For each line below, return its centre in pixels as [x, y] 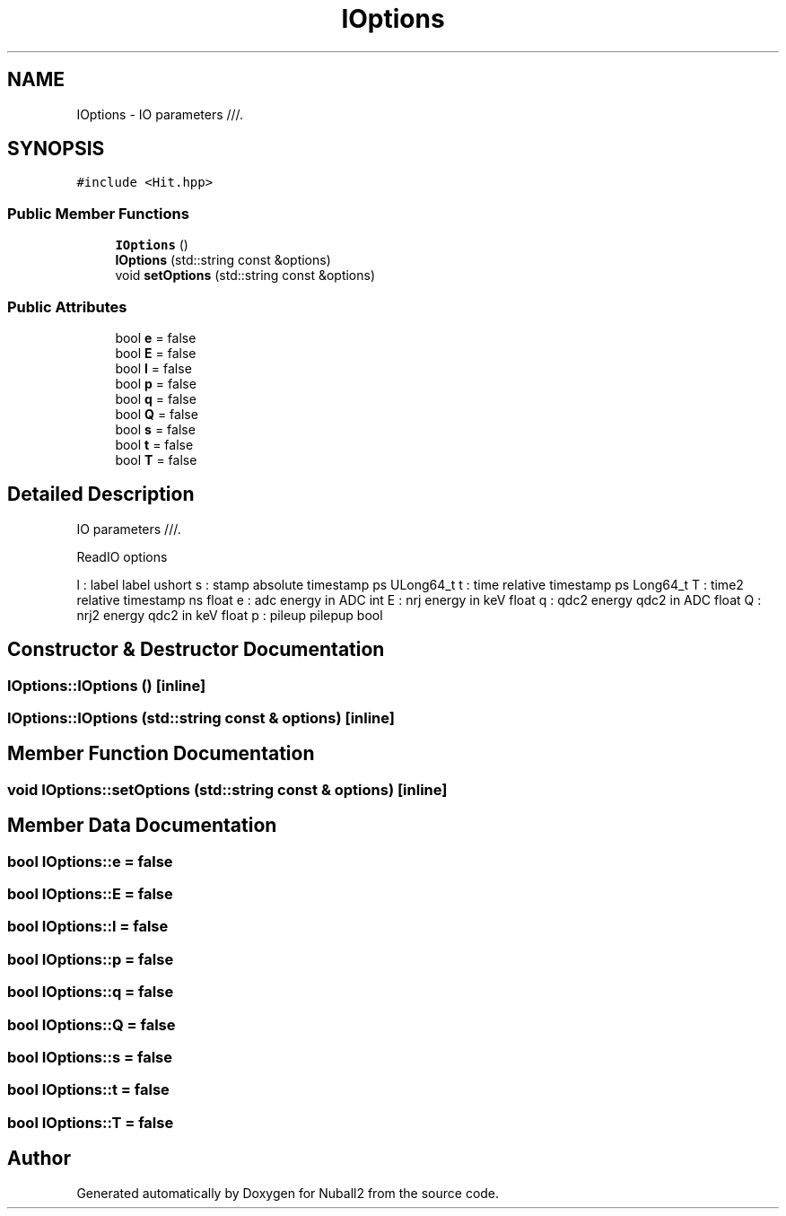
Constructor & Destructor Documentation [196, 650]
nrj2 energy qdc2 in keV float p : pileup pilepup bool [230, 615]
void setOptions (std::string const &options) [245, 276]
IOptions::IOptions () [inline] [107, 685]
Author [39, 1159]
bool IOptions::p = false [91, 959]
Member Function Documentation [161, 754]
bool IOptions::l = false [88, 927]
